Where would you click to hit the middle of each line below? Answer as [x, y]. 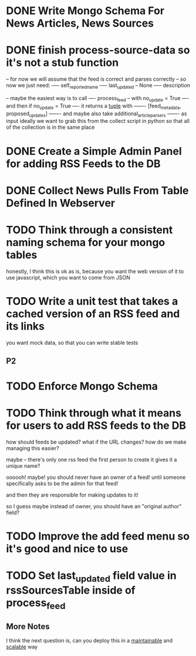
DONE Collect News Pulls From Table [97, 190]
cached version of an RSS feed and [93, 314]
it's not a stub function [62, 63]
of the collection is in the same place [50, 127]
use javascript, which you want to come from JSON [68, 277]
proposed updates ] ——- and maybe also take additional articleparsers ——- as [97, 114]
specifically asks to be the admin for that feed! [62, 484]
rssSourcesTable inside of [71, 590]
